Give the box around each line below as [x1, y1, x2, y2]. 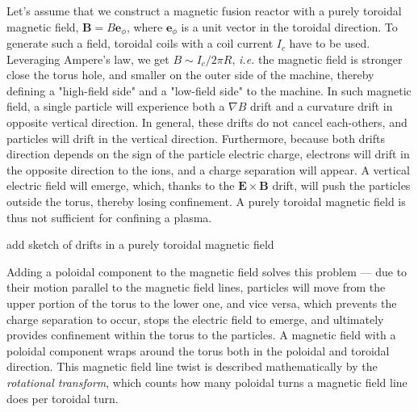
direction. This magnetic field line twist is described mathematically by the [6, 358, 378, 375]
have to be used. [289, 35, 370, 52]
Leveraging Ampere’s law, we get [6, 50, 169, 67]
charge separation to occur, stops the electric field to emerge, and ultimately [6, 310, 384, 327]
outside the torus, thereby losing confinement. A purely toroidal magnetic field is [6, 192, 406, 209]
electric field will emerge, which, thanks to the [6, 177, 235, 194]
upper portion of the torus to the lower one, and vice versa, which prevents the [6, 294, 397, 311]
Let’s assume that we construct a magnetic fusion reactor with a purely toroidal [6, 2, 402, 19]
